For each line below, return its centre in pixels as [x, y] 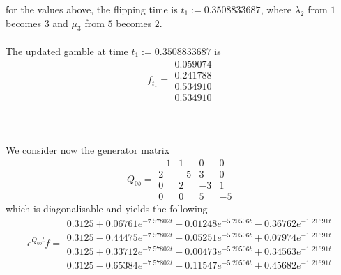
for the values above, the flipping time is [92, 9]
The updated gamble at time [67, 50]
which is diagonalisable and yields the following [107, 209]
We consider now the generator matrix [88, 150]
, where [276, 9]
